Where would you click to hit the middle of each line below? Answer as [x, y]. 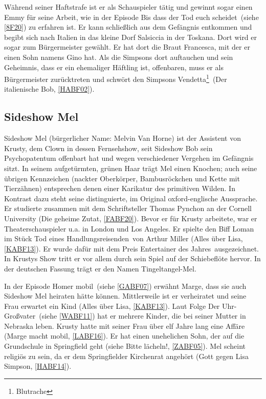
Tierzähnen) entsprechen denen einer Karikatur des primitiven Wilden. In [120, 188]
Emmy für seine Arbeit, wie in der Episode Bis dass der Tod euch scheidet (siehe [131, 17]
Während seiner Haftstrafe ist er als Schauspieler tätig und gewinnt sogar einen [128, 7]
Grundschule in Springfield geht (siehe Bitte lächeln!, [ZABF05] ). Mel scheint [125, 346]
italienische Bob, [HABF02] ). [49, 89]
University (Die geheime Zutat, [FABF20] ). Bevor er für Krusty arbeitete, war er [131, 218]
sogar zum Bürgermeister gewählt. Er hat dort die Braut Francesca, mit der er [127, 47]
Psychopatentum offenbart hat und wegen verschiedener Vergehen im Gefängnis [129, 158]
